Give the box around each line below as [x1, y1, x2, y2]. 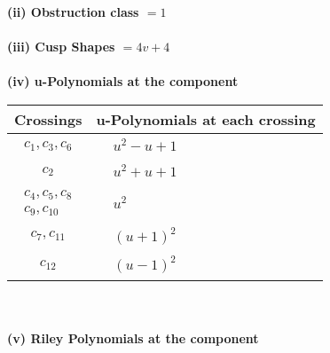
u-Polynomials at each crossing [96, 108, 316, 129]
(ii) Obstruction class [7, 3, 139, 20]
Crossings [14, 108, 82, 129]
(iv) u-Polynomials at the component [7, 72, 239, 90]
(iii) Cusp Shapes [7, 37, 115, 56]
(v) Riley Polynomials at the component [7, 329, 259, 347]
